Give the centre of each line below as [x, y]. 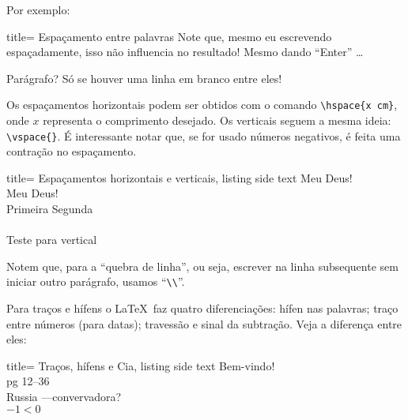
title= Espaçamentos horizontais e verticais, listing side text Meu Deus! [179, 177]
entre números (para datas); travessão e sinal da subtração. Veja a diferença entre [204, 323]
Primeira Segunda [50, 209]
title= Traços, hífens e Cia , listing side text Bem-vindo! [141, 365]
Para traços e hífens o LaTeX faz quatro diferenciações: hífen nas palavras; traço [202, 308]
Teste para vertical [52, 240]
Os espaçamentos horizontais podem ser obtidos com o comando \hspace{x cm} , [202, 105]
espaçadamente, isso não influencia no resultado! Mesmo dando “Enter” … [185, 52]
